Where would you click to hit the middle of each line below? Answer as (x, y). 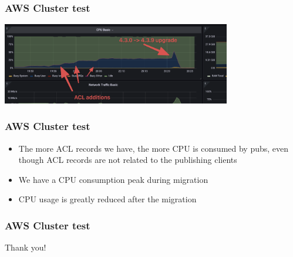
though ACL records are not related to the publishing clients (128, 160)
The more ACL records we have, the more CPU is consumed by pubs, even (154, 148)
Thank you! (26, 247)
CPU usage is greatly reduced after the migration (107, 199)
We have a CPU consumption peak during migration (113, 179)
